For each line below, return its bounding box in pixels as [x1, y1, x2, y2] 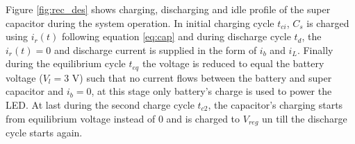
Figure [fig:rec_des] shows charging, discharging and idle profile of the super [6, 2, 331, 16]
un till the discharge [262, 111, 347, 125]
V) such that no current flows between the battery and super [72, 70, 332, 84]
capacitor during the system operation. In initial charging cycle [6, 15, 274, 30]
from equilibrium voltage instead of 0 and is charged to [6, 111, 240, 125]
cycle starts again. [6, 125, 83, 140]
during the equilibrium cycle [6, 56, 126, 71]
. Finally [297, 42, 333, 57]
